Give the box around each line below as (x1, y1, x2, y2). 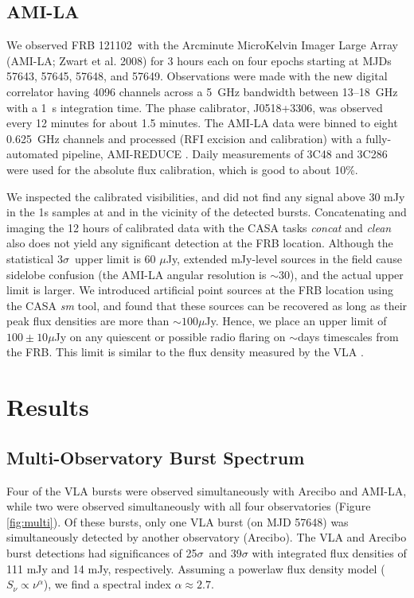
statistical (6, 250, 54, 266)
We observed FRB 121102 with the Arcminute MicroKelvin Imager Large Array (6, 37, 398, 53)
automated (6, 146, 59, 162)
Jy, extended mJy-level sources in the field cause (166, 250, 402, 266)
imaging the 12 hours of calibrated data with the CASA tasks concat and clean (6, 219, 392, 235)
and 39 (209, 545, 242, 561)
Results (6, 390, 89, 423)
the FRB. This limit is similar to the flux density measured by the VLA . (6, 344, 364, 360)
